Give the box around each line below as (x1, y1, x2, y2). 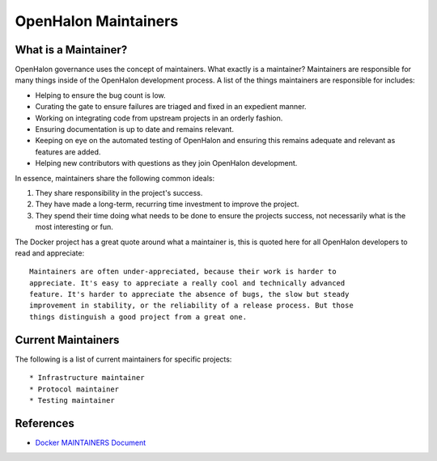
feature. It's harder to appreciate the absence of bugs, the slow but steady (29, 290, 350, 299)
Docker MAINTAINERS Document (35, 438, 146, 447)
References (15, 417, 74, 430)
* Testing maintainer (29, 395, 115, 404)
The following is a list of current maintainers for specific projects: (15, 354, 232, 364)
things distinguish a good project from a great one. (29, 312, 247, 321)
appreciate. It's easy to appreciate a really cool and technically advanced (29, 278, 346, 287)
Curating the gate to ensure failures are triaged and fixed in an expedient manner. (35, 102, 307, 112)
